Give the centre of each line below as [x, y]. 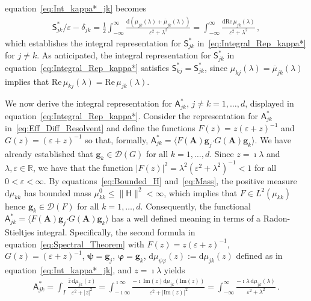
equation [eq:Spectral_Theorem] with [75, 244]
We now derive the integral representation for [88, 103]
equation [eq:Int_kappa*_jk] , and [68, 270]
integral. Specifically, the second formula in [116, 232]
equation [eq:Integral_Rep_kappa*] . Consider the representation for [131, 115]
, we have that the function [83, 167]
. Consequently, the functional [196, 206]
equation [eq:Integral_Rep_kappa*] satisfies [87, 67]
